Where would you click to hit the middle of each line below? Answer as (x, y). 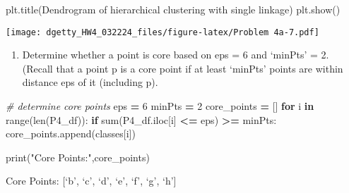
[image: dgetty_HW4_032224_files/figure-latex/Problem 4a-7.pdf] (162, 32)
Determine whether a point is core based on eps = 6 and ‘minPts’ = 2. (176, 55)
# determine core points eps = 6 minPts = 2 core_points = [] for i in (160, 106)
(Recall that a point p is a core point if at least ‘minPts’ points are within (183, 68)
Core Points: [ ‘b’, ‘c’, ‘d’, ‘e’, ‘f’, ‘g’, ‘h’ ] (91, 181)
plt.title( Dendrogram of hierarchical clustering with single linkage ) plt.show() (173, 9)
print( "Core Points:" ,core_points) (78, 157)
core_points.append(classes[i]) (71, 133)
